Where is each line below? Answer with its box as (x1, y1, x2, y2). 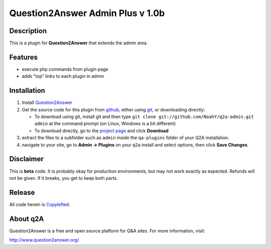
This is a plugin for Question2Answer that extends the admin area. (9, 40, 148, 46)
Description (9, 27, 47, 35)
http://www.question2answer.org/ (9, 237, 79, 243)
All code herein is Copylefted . (9, 201, 70, 207)
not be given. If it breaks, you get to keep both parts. (9, 175, 118, 181)
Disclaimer (9, 155, 44, 163)
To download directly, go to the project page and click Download (34, 128, 169, 134)
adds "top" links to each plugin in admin (22, 73, 105, 79)
